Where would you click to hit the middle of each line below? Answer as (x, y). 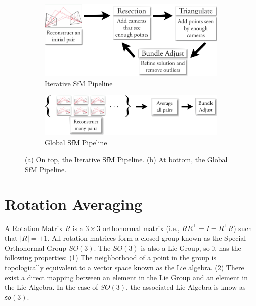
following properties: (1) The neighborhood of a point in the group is (110, 257)
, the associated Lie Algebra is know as (186, 287)
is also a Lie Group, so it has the (191, 247)
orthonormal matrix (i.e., (141, 228)
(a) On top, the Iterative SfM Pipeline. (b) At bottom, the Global (126, 159)
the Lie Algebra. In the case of (51, 287)
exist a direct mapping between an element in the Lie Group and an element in (126, 277)
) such (243, 228)
